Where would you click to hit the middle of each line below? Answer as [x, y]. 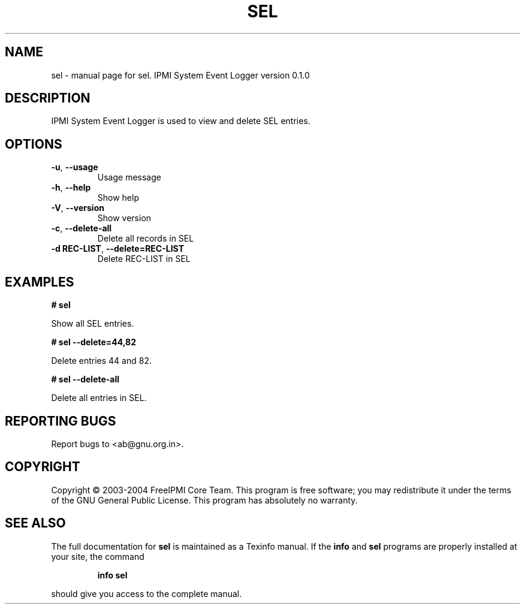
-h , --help [71, 188]
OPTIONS [34, 144]
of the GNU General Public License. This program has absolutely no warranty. [204, 500]
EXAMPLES [40, 282]
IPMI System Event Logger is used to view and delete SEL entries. [181, 121]
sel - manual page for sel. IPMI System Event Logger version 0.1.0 [180, 75]
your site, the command [98, 556]
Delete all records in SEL [146, 239]
